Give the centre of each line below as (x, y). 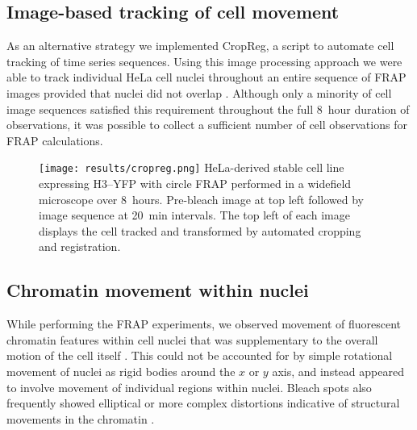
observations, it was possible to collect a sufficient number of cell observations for (207, 125)
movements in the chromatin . (81, 418)
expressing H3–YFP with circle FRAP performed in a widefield (195, 184)
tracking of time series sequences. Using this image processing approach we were (204, 61)
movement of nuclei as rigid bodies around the (121, 371)
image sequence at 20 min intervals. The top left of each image (194, 215)
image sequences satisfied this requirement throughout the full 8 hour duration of (208, 109)
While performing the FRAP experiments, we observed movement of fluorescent (204, 324)
